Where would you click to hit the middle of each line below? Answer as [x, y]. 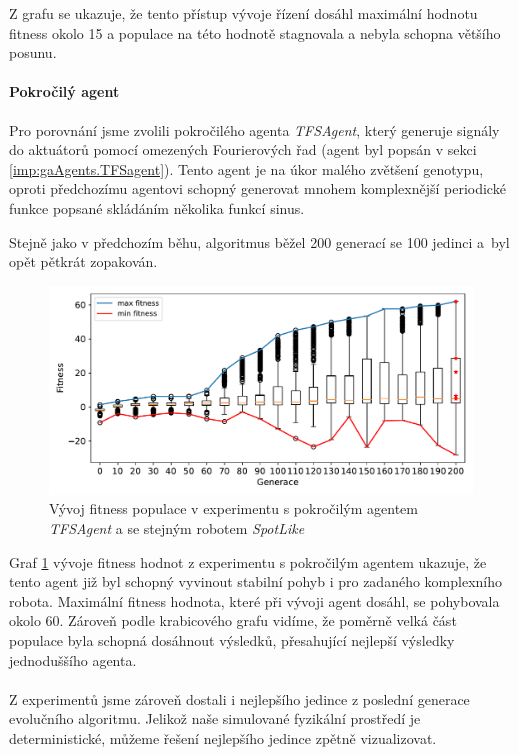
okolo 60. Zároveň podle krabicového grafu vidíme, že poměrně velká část [233, 620]
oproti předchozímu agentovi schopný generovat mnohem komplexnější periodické [257, 188]
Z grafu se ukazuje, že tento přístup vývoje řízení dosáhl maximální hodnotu [243, 13]
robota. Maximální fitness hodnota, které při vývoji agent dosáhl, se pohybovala [254, 600]
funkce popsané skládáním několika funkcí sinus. [157, 207]
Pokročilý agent [64, 91]
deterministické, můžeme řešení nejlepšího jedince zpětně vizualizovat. [223, 737]
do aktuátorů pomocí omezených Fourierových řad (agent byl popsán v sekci [243, 149]
